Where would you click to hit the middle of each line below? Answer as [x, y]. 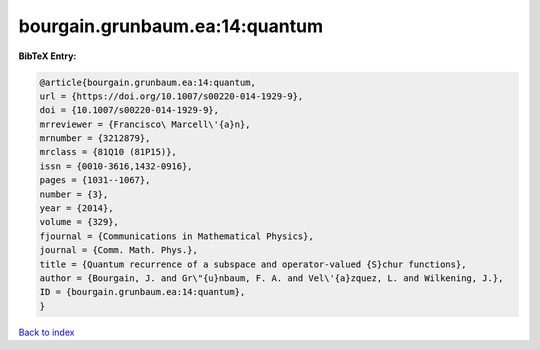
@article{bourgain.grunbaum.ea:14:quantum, [148, 82]
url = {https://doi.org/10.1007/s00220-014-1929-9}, [171, 96]
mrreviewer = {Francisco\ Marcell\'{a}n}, [145, 124]
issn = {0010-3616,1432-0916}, [116, 166]
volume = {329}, [79, 222]
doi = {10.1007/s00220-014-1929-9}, [129, 110]
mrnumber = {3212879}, [95, 138]
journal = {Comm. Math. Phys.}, [119, 250]
